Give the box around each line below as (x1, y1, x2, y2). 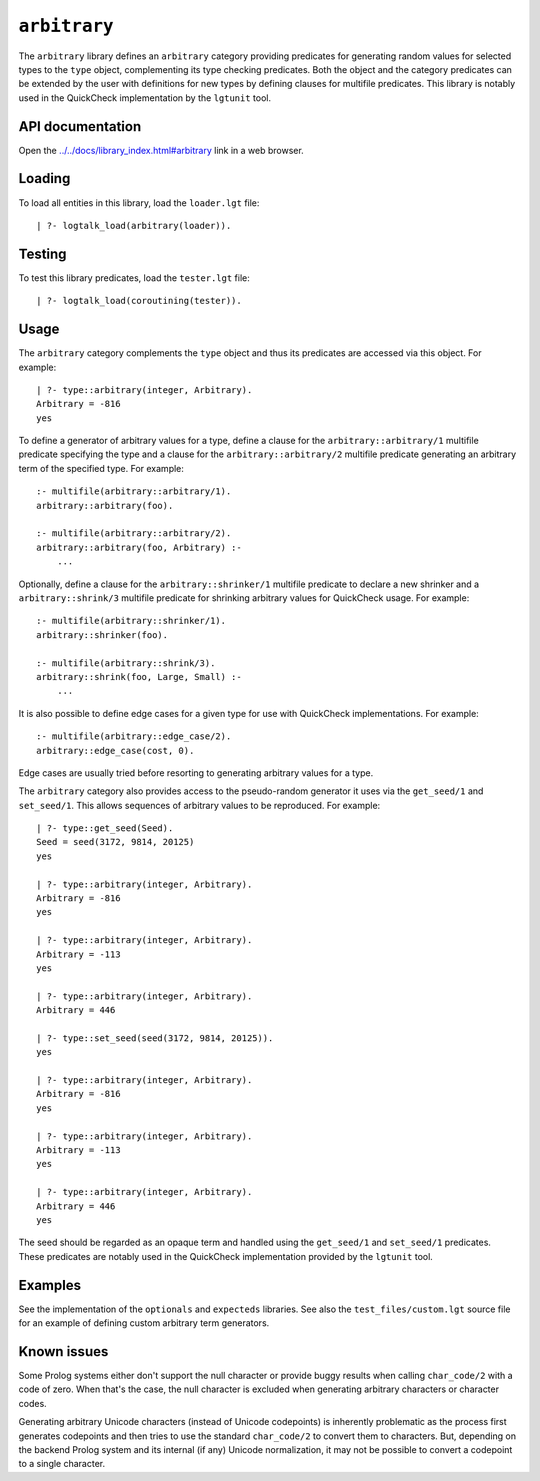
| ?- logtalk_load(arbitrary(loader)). (36, 220, 232, 231)
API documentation (18, 118, 142, 135)
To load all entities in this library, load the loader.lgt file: (18, 196, 260, 209)
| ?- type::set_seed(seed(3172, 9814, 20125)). (36, 1032, 274, 1044)
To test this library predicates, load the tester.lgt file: (18, 271, 250, 284)
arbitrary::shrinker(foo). (36, 629, 169, 640)
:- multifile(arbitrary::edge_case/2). (36, 731, 232, 742)
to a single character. (18, 1458, 106, 1470)
